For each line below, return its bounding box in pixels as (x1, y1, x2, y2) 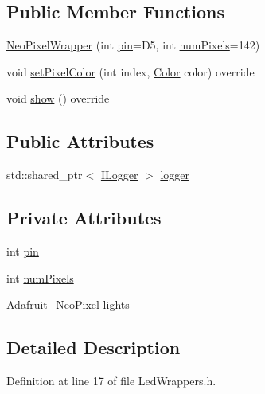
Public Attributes (6, 129, 154, 154)
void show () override (6, 90, 110, 107)
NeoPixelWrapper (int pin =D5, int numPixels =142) (6, 37, 260, 53)
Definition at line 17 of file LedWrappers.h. (6, 372, 216, 388)
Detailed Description (6, 335, 181, 360)
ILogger (100, 166, 138, 183)
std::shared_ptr (6, 166, 83, 183)
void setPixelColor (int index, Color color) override (6, 63, 255, 80)
